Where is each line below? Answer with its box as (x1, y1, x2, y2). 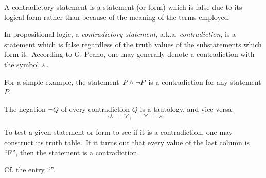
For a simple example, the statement (4, 76, 119, 87)
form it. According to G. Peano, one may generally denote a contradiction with (4, 49, 255, 60)
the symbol (4, 58, 39, 69)
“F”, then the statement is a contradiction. (4, 147, 139, 157)
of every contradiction (61, 103, 130, 114)
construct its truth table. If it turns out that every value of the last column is (4, 136, 250, 147)
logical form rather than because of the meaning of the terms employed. (4, 11, 230, 22)
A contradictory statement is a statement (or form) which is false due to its (4, 2, 242, 12)
